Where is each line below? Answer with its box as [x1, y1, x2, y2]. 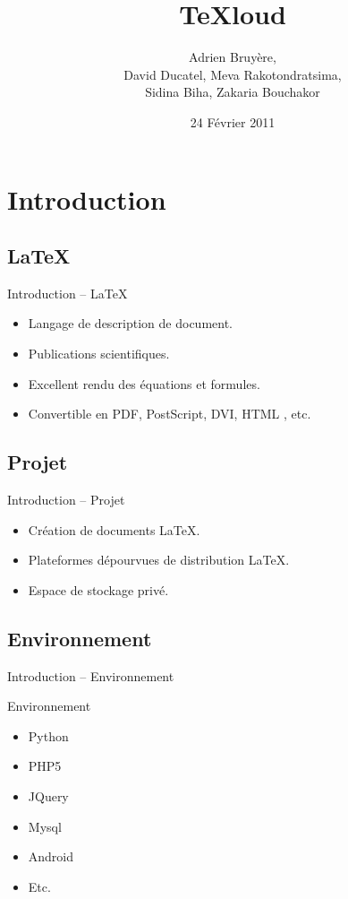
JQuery [28, 787, 69, 806]
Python [28, 726, 69, 745]
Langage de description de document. [28, 314, 233, 333]
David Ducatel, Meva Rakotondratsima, [123, 65, 342, 83]
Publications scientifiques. [28, 344, 170, 363]
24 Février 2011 [190, 112, 276, 131]
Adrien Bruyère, [189, 48, 276, 66]
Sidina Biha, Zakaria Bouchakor [145, 82, 320, 101]
